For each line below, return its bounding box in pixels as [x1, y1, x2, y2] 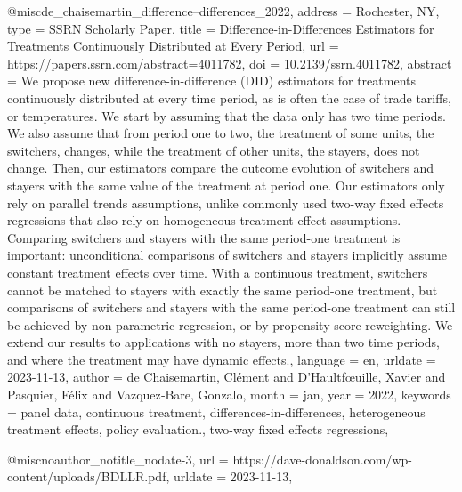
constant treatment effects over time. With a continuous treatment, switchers [7, 262, 428, 281]
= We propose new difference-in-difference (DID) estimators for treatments [7, 71, 416, 90]
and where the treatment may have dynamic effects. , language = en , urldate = [7, 350, 436, 368]
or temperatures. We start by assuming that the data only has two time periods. [7, 106, 446, 125]
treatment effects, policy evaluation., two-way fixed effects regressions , [7, 420, 389, 439]
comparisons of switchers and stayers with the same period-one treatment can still [7, 298, 456, 317]
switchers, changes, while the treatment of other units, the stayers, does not [7, 141, 420, 159]
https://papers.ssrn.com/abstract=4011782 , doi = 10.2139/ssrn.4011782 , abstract [7, 53, 452, 72]
